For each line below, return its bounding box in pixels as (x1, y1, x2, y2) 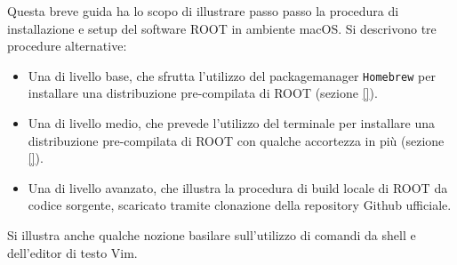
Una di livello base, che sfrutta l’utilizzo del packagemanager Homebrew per (28, 66, 436, 84)
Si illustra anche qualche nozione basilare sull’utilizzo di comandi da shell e (7, 226, 416, 244)
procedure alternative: (7, 36, 127, 55)
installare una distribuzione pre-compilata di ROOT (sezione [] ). (28, 84, 378, 102)
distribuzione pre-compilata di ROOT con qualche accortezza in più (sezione (28, 131, 445, 149)
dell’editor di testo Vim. (7, 243, 138, 261)
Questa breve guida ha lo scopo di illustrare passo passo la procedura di (7, 2, 399, 20)
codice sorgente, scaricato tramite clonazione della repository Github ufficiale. (28, 196, 452, 214)
